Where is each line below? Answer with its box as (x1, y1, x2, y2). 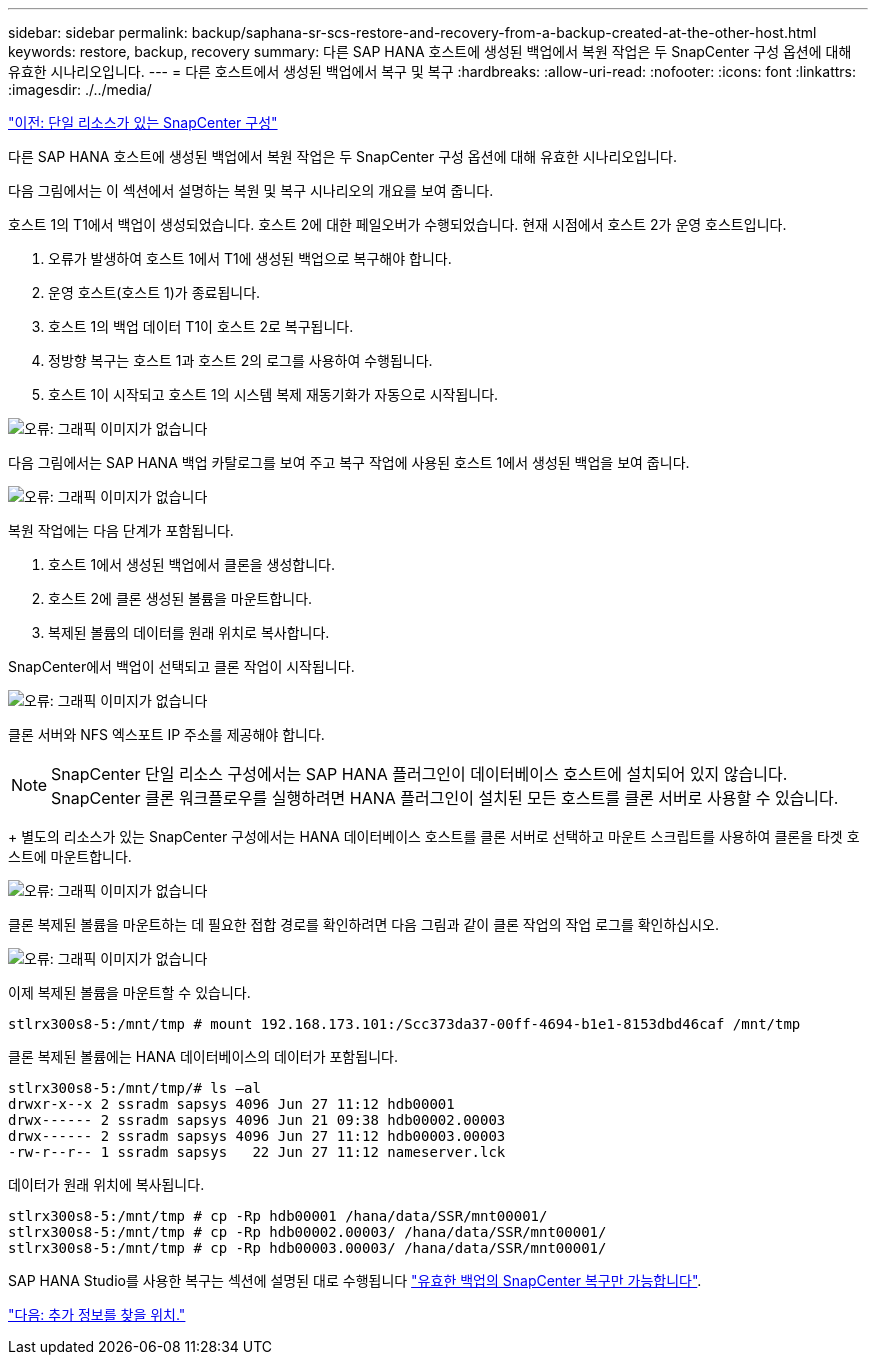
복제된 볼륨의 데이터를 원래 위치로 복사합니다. (48, 624, 330, 641)
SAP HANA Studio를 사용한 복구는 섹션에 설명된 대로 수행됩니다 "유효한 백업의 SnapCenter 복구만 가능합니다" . (8, 1272, 702, 1289)
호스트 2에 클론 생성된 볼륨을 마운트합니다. (48, 590, 313, 607)
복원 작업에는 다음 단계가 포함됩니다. (8, 522, 234, 539)
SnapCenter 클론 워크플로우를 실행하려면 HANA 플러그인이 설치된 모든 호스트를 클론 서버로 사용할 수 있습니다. (51, 788, 839, 808)
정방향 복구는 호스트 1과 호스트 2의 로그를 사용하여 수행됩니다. (48, 352, 433, 369)
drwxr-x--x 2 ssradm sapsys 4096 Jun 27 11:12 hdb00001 (8, 1096, 455, 1112)
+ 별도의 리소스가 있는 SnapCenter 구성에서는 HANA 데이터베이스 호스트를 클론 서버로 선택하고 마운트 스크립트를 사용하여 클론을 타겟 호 (8, 828, 860, 845)
